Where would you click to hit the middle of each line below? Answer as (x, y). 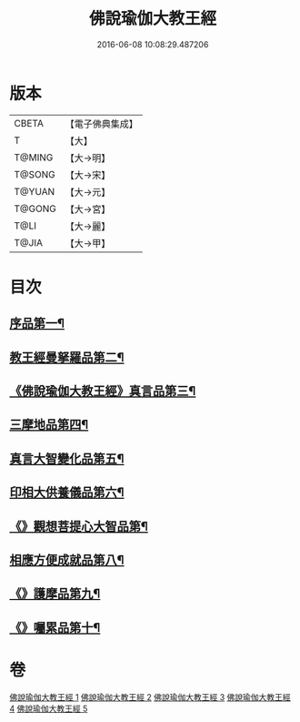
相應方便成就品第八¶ (67, 560)
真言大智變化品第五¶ (67, 458)
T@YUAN (35, 191)
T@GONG (35, 208)
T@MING (34, 158)
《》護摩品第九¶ (55, 594)
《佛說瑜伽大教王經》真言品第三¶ (103, 391)
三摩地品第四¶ (49, 425)
